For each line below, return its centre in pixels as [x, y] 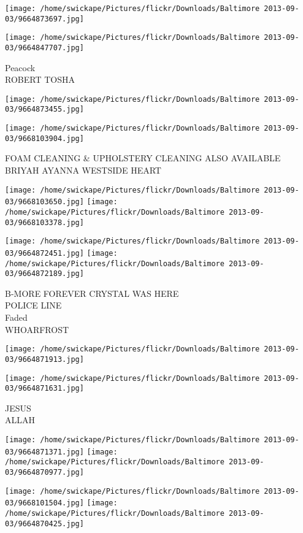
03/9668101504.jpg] [44, 503]
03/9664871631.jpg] [44, 389]
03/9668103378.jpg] [44, 222]
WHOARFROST [37, 329]
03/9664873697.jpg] [44, 19]
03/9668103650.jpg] [44, 202]
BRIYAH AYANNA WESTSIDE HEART [83, 170]
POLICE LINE [33, 305]
